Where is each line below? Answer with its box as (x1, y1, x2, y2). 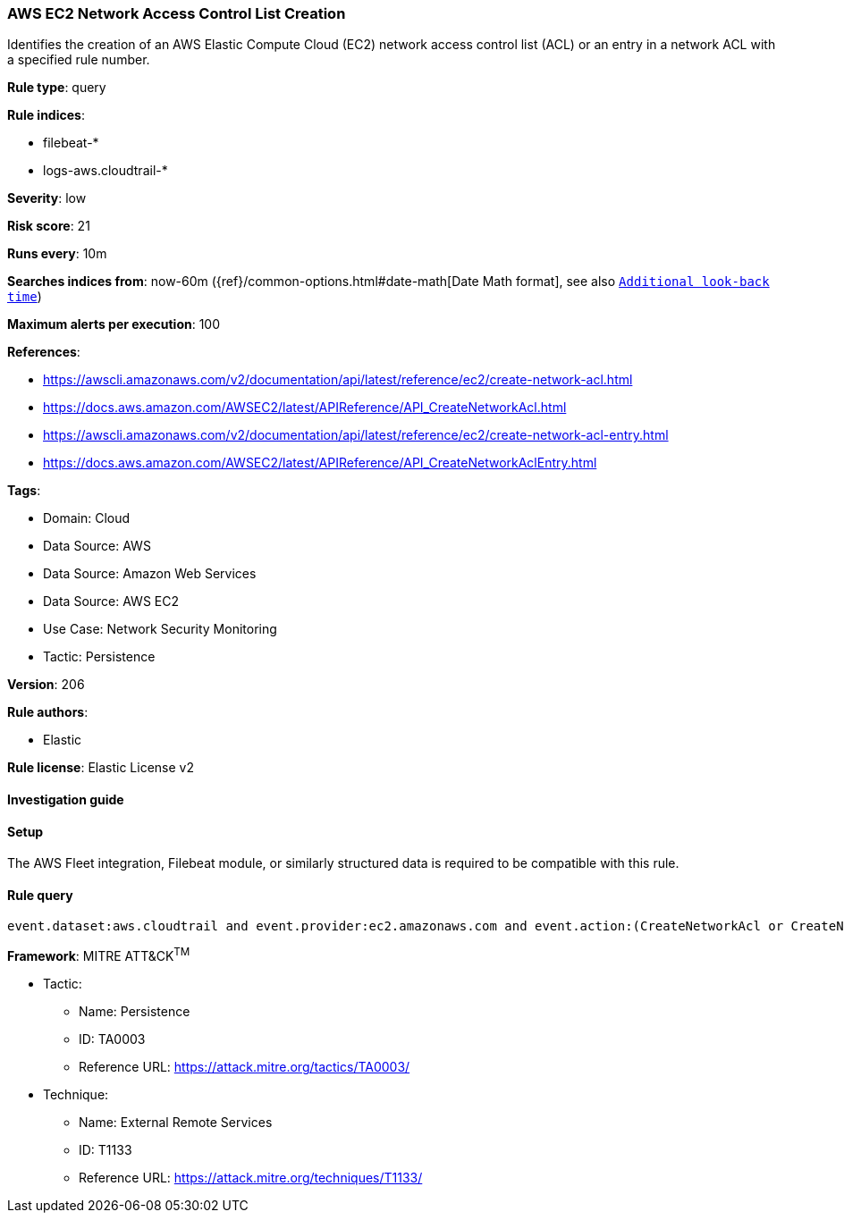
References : (7, 344, 80, 360)
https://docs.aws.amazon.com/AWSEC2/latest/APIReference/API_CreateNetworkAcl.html (43, 400, 567, 416)
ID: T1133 (79, 1142, 132, 1158)
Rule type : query (7, 80, 106, 96)
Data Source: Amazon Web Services (43, 566, 257, 582)
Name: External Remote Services (79, 1115, 273, 1131)
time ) (7, 289, 42, 305)
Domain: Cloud (43, 510, 131, 526)
